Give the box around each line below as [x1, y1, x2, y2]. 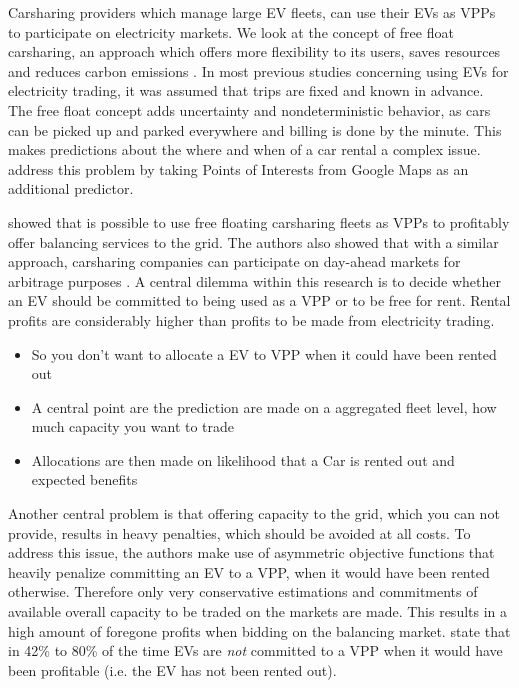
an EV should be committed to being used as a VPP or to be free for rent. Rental [8, 290, 511, 311]
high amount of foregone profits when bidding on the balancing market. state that [8, 620, 511, 641]
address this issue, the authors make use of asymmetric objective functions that [8, 542, 495, 563]
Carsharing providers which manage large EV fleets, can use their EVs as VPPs [8, 2, 496, 22]
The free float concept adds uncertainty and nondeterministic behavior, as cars [8, 99, 491, 120]
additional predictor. [8, 178, 134, 199]
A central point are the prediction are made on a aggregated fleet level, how [31, 396, 497, 417]
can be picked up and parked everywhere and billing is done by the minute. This [8, 119, 502, 140]
